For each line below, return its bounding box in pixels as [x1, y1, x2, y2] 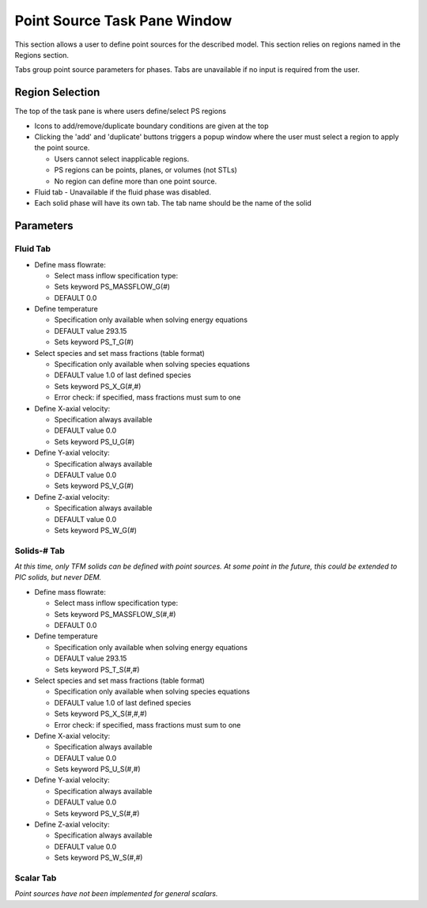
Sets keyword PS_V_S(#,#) [54, 808, 140, 818]
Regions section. [14, 50, 70, 59]
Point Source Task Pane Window [14, 12, 232, 29]
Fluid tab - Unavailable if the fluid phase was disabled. [34, 187, 211, 197]
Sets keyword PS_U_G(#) [54, 437, 135, 446]
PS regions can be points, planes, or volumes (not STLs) [54, 165, 237, 175]
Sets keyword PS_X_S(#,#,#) [54, 709, 148, 719]
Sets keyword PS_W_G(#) [54, 525, 138, 535]
